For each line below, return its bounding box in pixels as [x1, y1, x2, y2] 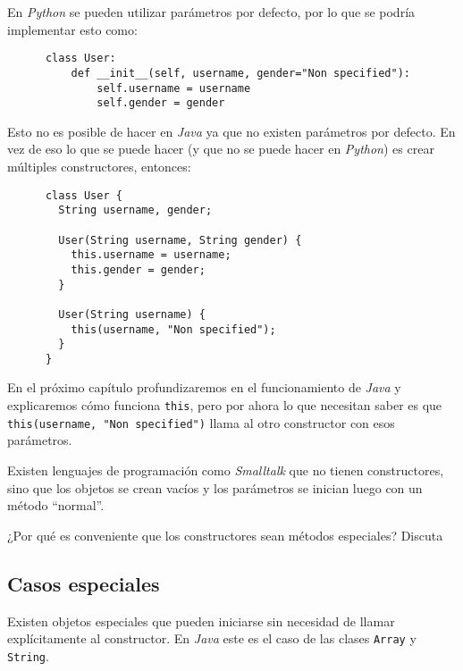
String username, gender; [58, 204, 213, 217]
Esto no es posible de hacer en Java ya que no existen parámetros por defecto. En [7, 122, 456, 140]
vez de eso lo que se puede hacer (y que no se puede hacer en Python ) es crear [7, 139, 434, 158]
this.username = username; [71, 248, 231, 262]
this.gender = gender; [71, 263, 206, 276]
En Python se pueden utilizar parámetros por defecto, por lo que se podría [7, 3, 416, 21]
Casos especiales [7, 569, 160, 597]
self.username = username [97, 81, 251, 95]
